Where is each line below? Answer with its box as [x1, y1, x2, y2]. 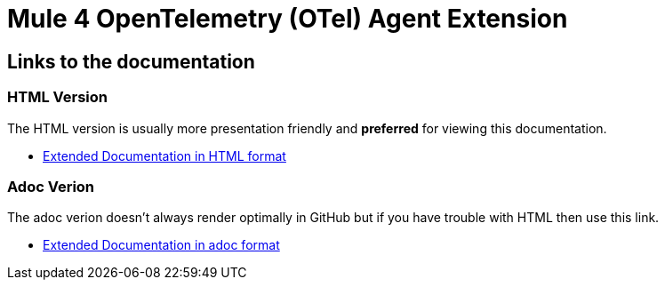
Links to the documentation [7, 50, 255, 73]
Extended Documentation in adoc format [43, 237, 280, 253]
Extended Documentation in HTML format [43, 147, 286, 163]
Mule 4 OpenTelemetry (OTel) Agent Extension [7, 4, 568, 34]
